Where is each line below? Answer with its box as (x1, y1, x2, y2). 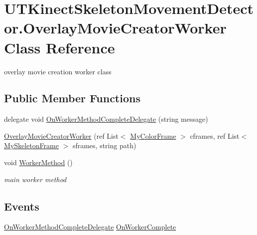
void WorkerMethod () (4, 157, 73, 168)
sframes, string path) (72, 140, 136, 151)
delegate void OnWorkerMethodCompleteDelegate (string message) (4, 114, 208, 124)
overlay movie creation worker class (4, 66, 112, 76)
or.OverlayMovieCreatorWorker (4, 17, 227, 38)
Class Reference (4, 37, 115, 57)
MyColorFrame (130, 130, 176, 141)
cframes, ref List (190, 130, 240, 141)
